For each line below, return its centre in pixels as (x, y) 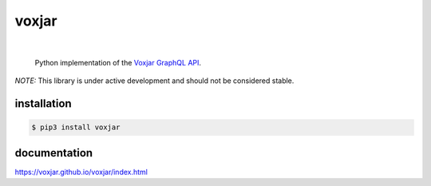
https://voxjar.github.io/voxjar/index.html (81, 172)
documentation (54, 153)
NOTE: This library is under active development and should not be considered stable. (154, 81)
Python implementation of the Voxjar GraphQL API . (118, 62)
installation (43, 104)
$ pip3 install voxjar (76, 127)
